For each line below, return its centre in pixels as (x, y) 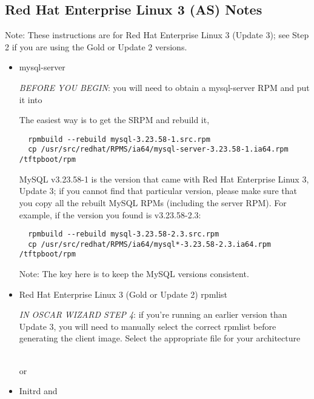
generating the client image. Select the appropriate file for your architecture (160, 338)
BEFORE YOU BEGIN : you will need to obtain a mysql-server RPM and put (164, 87)
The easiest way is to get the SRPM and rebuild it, (114, 120)
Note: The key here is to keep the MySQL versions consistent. (134, 274)
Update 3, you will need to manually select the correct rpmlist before (148, 326)
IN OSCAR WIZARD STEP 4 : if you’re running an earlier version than (153, 314)
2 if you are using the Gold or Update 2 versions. (96, 46)
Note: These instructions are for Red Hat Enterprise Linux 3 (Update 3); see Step (157, 35)
